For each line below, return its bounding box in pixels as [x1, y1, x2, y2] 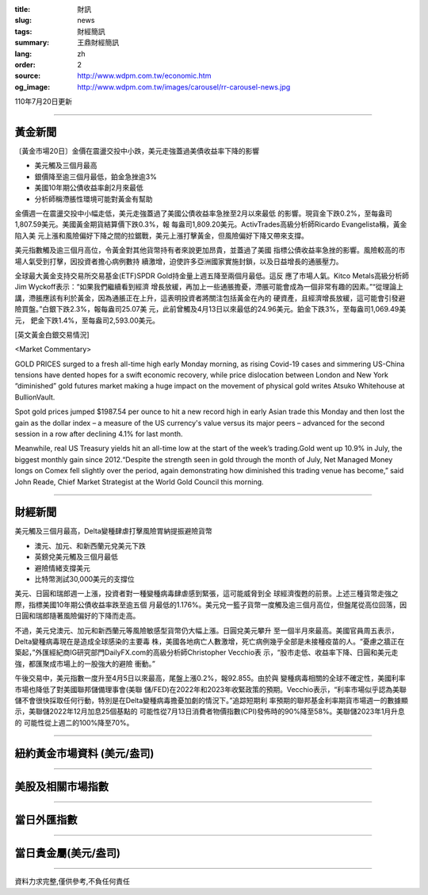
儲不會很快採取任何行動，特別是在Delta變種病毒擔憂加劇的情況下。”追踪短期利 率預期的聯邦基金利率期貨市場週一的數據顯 [14, 695, 408, 705]
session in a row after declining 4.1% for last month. [14, 429, 183, 439]
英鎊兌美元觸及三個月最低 [34, 552, 118, 562]
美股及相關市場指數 [14, 779, 109, 793]
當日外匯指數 [14, 813, 78, 826]
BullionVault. [14, 392, 55, 402]
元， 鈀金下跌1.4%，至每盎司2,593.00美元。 [14, 316, 160, 325]
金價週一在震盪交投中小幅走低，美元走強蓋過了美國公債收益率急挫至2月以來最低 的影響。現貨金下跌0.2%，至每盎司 [14, 208, 392, 218]
